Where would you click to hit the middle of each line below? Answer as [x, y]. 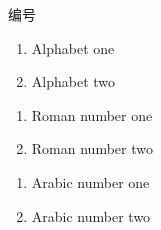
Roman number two [92, 148]
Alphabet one [73, 47]
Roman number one [92, 114]
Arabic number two [91, 215]
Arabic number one [90, 181]
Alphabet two [73, 81]
